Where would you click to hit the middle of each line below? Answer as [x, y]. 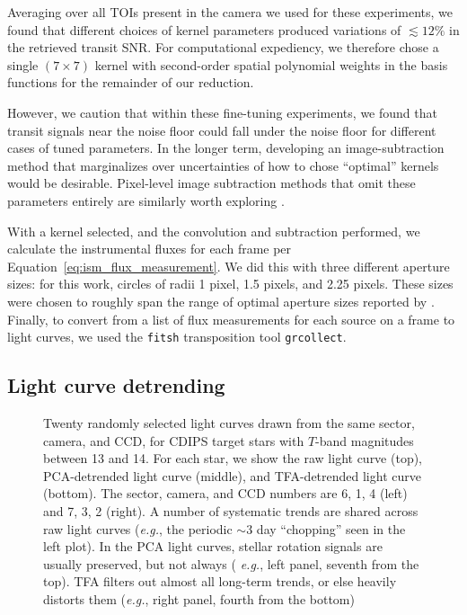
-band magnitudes [365, 440]
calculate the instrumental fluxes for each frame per [150, 249]
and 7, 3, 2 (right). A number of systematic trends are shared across [231, 510]
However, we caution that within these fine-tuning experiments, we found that [222, 112]
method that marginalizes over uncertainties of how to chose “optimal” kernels [223, 165]
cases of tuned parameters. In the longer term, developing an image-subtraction [226, 148]
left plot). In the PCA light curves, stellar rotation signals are [213, 546]
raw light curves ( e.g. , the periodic [138, 528]
